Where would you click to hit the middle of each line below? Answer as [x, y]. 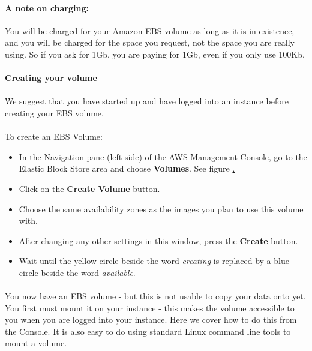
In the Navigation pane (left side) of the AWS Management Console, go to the [163, 156]
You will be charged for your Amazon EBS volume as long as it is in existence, [150, 30]
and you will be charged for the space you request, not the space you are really [150, 42]
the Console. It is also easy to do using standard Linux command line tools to [148, 331]
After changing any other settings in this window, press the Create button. [158, 240]
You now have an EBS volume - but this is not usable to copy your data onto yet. [155, 296]
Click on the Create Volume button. [89, 188]
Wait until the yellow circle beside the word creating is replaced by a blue [154, 261]
